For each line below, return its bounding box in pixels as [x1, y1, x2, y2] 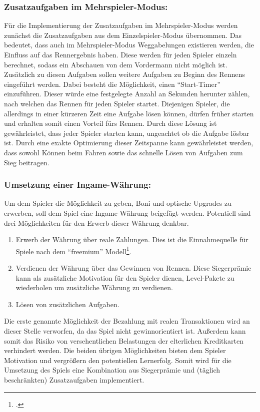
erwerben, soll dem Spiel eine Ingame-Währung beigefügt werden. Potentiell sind [4, 207, 251, 218]
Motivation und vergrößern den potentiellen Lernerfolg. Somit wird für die [4, 355, 231, 365]
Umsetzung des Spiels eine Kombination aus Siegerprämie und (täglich [4, 365, 220, 375]
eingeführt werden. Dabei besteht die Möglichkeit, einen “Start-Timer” [4, 78, 220, 89]
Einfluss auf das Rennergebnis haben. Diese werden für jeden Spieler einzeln [4, 49, 237, 59]
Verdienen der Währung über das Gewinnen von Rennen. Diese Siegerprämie [15, 262, 251, 273]
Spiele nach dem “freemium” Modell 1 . [15, 244, 131, 256]
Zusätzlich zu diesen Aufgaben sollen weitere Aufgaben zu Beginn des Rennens [4, 69, 245, 79]
